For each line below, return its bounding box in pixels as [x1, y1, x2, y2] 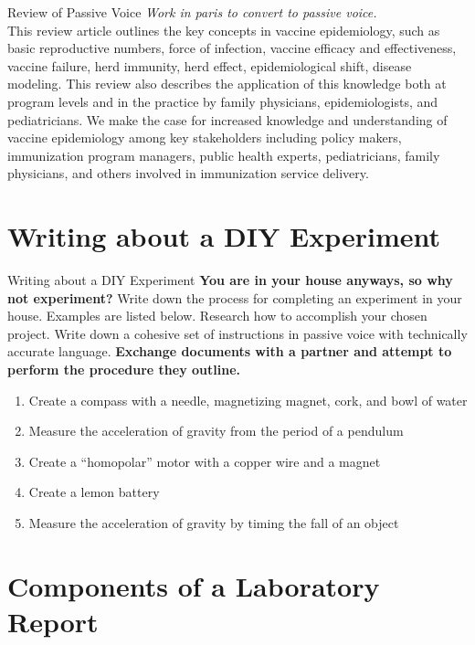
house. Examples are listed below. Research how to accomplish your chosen [7, 306, 427, 325]
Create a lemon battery [28, 482, 160, 502]
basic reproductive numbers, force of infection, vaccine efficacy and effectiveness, [7, 38, 457, 58]
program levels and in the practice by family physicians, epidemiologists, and [7, 91, 438, 111]
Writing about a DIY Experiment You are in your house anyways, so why [7, 270, 453, 290]
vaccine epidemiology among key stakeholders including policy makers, [7, 128, 402, 147]
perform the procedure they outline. [7, 360, 241, 379]
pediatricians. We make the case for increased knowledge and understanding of [7, 110, 448, 129]
